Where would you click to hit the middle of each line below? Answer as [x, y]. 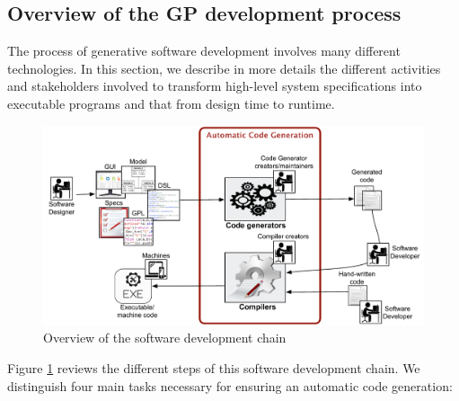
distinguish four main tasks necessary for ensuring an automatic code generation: [230, 385]
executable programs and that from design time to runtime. [171, 103]
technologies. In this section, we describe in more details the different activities [224, 68]
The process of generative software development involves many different [204, 51]
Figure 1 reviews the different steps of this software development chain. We [214, 367]
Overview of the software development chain [165, 338]
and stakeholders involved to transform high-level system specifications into [215, 86]
